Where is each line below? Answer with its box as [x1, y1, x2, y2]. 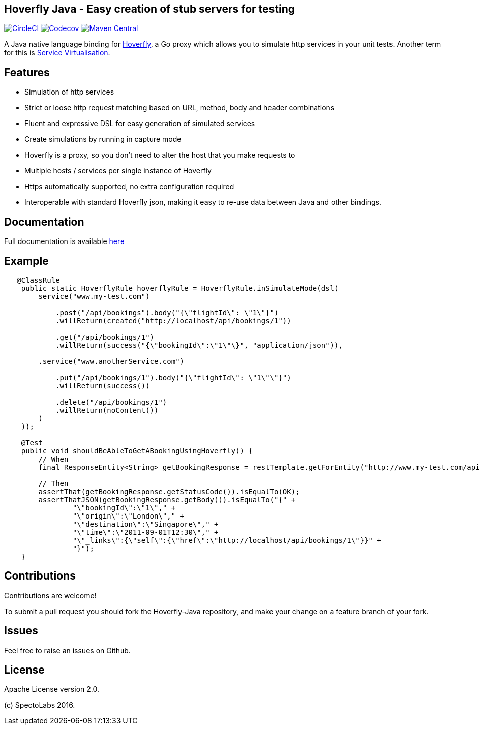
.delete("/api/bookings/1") [55, 398, 167, 406]
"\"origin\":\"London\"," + [72, 511, 185, 520]
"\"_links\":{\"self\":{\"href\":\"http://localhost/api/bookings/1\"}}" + [72, 536, 381, 544]
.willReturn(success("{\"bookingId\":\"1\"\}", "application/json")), [55, 341, 343, 349]
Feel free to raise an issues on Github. [4, 646, 131, 655]
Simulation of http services [24, 87, 114, 97]
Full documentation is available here [4, 237, 125, 246]
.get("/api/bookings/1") [55, 332, 155, 341]
